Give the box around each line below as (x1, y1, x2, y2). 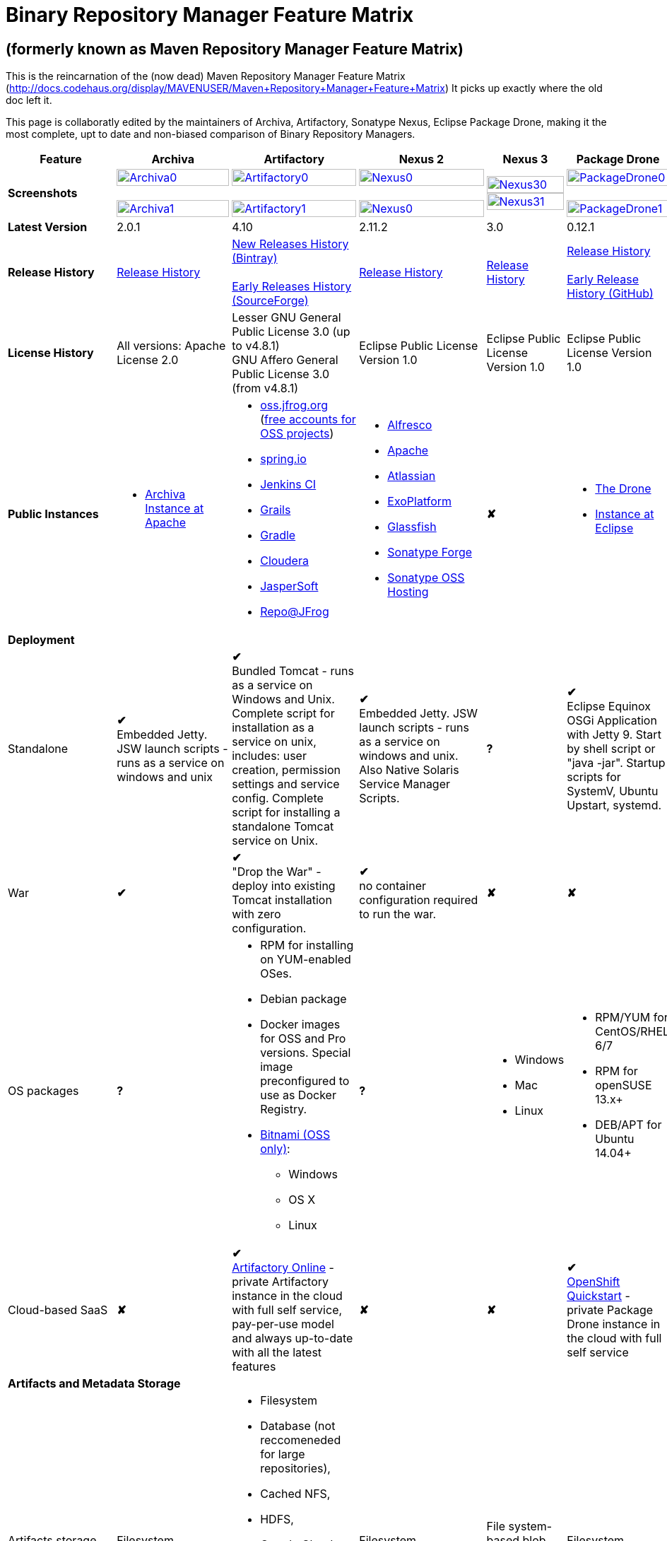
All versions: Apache (117, 339, 226, 353)
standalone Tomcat (232, 819, 334, 834)
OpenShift (567, 1275, 620, 1289)
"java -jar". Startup (567, 756, 666, 770)
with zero (232, 907, 281, 922)
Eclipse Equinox (567, 699, 651, 714)
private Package (567, 1303, 654, 1318)
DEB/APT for (595, 1118, 662, 1132)
